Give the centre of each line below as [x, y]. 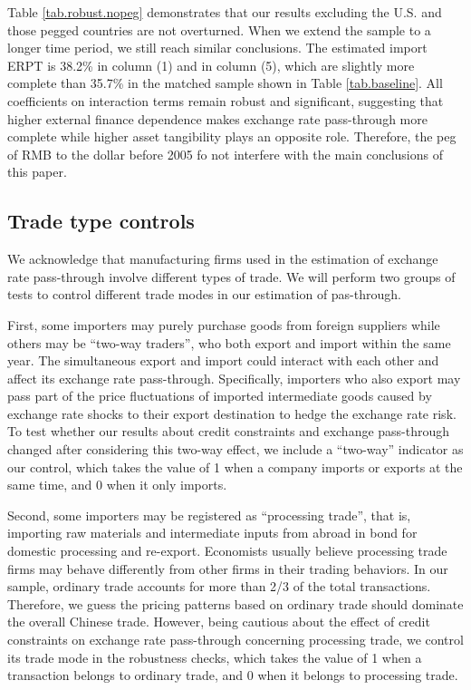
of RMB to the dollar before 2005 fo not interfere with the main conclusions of [225, 154]
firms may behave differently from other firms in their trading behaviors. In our [228, 568]
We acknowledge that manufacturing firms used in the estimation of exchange [223, 259]
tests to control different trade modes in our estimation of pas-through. [204, 294]
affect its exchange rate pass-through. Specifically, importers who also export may [234, 378]
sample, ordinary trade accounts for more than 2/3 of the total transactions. [219, 586]
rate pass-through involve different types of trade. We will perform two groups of [231, 276]
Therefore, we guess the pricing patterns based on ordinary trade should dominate [235, 603]
